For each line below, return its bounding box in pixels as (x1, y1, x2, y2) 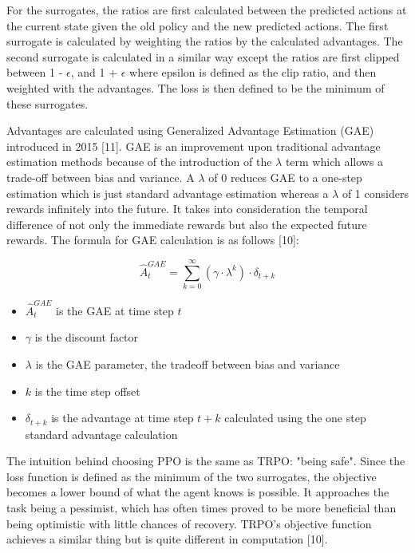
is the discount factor (34, 329, 139, 346)
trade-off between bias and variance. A (6, 168, 195, 185)
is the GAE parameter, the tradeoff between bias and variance (35, 355, 340, 372)
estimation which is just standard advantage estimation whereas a (6, 184, 329, 201)
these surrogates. (6, 95, 89, 112)
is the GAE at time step (56, 302, 174, 318)
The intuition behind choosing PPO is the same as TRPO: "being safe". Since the (6, 452, 405, 469)
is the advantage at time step (51, 409, 194, 426)
